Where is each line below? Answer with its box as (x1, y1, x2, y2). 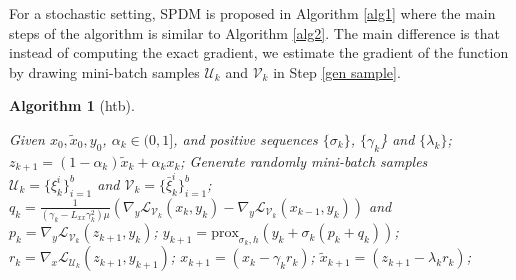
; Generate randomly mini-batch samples (180, 150, 428, 171)
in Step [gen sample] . (273, 61, 401, 82)
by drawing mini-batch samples (9, 61, 200, 82)
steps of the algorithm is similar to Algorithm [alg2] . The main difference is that (9, 22, 500, 43)
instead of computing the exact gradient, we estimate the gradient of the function (9, 42, 509, 63)
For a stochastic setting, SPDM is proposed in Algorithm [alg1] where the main (9, 3, 496, 23)
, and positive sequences (173, 128, 318, 149)
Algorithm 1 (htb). (9, 95, 135, 116)
